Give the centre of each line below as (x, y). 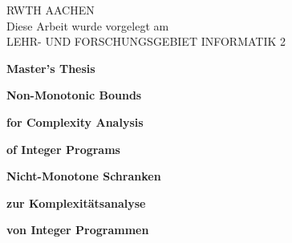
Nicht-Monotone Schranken (84, 176)
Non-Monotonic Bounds (74, 95)
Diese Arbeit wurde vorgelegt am (88, 25)
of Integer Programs (63, 149)
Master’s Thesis (51, 68)
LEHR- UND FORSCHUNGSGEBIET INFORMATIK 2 (146, 41)
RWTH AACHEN (51, 10)
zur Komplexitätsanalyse (76, 202)
